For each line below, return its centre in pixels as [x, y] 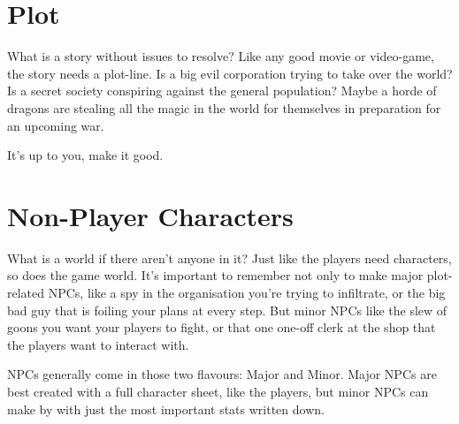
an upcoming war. [56, 125]
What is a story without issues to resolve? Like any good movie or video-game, [221, 56]
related [26, 292]
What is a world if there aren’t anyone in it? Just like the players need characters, [229, 257]
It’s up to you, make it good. [85, 155]
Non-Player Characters [150, 215]
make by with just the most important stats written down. [166, 409]
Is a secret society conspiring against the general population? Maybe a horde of [222, 91]
